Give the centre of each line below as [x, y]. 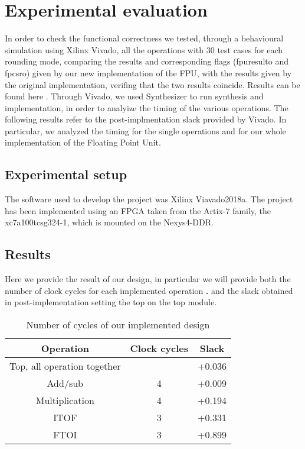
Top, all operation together [65, 366]
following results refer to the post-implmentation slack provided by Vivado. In [146, 119]
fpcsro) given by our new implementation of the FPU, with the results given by [148, 72]
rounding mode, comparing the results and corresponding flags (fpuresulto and [147, 61]
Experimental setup [66, 174]
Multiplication [65, 400]
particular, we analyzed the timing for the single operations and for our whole [145, 130]
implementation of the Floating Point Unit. [83, 142]
